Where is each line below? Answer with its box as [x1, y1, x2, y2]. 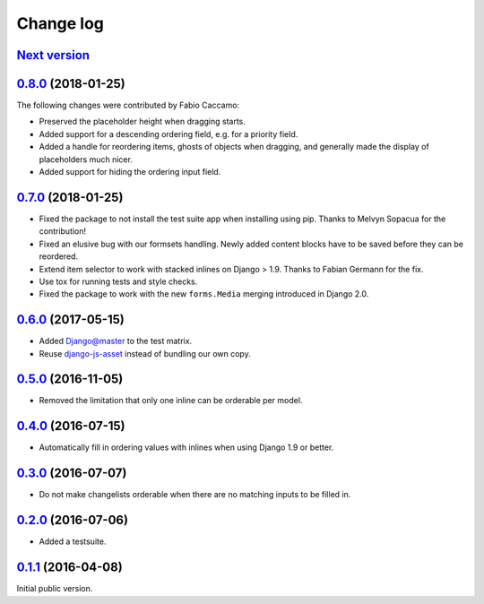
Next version [16, 47, 90, 63]
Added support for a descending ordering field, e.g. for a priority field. [39, 128, 298, 139]
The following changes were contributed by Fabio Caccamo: [16, 99, 240, 111]
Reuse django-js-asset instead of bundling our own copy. [39, 348, 251, 358]
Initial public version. [16, 583, 93, 594]
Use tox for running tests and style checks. [39, 276, 198, 287]
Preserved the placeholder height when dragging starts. [39, 116, 246, 127]
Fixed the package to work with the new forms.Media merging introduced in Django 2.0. [39, 289, 369, 299]
